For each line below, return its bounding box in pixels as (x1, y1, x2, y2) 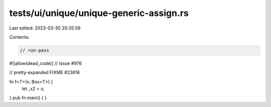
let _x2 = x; (22, 85, 45, 92)
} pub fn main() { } (9, 95, 47, 101)
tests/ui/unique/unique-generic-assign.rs (9, 7, 189, 18)
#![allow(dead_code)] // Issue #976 (9, 60, 82, 66)
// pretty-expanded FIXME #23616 (9, 69, 80, 75)
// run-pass (20, 47, 50, 53)
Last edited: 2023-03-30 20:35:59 (9, 25, 81, 31)
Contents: (9, 34, 30, 40)
